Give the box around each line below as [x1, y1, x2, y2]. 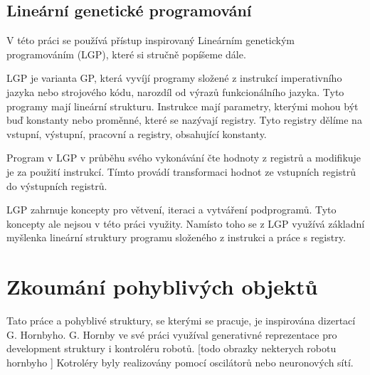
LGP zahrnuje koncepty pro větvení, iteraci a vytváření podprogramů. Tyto [6, 202, 337, 217]
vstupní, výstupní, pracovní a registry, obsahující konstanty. [6, 126, 267, 141]
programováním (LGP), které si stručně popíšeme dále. [6, 46, 246, 61]
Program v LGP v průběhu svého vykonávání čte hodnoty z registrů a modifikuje [6, 150, 361, 165]
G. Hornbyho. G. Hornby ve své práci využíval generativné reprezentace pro [6, 327, 337, 342]
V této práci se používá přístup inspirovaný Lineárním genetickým [6, 33, 295, 48]
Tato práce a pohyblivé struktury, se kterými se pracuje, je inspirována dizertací [6, 313, 356, 328]
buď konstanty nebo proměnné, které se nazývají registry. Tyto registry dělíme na [6, 112, 362, 127]
